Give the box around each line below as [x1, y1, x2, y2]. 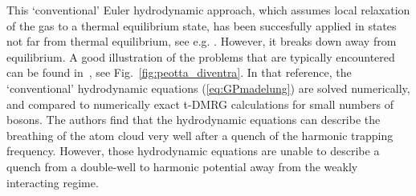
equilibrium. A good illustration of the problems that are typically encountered [6, 48, 395, 65]
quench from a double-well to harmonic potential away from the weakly [6, 158, 358, 174]
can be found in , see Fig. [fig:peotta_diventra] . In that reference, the [6, 64, 352, 81]
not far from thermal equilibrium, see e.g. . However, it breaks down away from [6, 33, 397, 50]
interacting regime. [6, 174, 99, 190]
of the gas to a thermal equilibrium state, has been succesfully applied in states [6, 17, 397, 34]
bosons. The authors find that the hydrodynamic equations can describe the [6, 111, 381, 128]
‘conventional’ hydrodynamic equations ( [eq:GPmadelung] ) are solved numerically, [6, 79, 410, 96]
